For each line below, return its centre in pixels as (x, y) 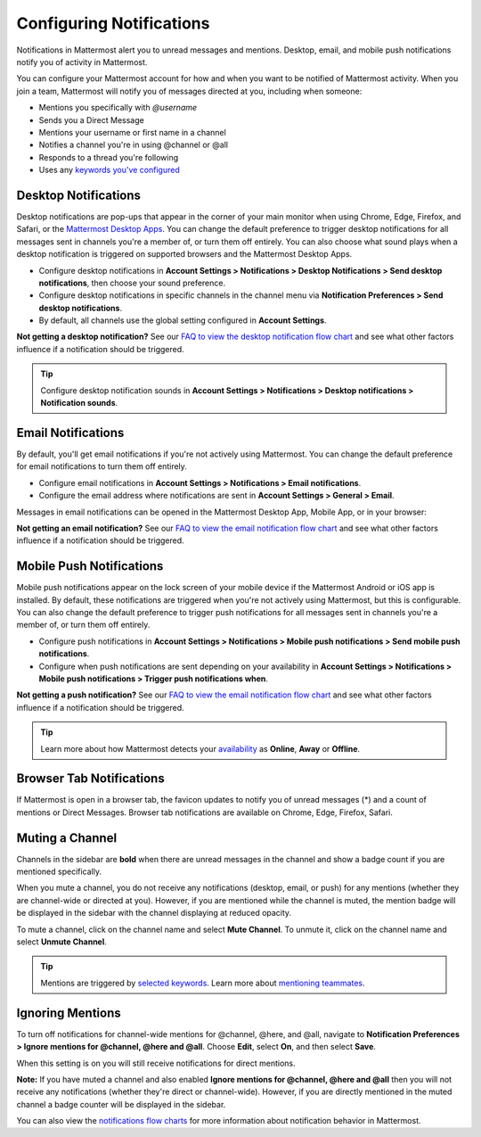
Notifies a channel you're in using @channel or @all (134, 145)
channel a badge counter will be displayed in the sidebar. (121, 1104)
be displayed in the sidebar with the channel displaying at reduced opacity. (154, 913)
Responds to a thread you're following (109, 157)
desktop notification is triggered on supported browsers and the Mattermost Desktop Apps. (184, 254)
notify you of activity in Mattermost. (82, 62)
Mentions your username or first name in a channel (132, 132)
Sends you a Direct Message (91, 119)
